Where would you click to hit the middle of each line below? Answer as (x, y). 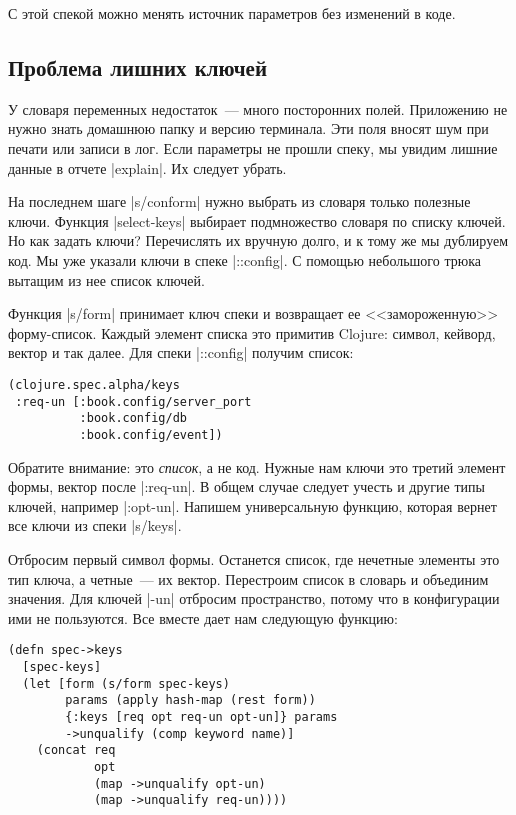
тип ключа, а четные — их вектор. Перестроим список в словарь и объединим (248, 578)
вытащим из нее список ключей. (106, 279)
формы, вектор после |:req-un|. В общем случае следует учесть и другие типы (246, 486)
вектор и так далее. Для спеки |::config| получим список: (181, 352)
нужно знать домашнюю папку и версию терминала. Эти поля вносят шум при (248, 128)
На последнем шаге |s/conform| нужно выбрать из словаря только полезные (239, 201)
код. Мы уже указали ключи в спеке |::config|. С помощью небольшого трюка (244, 259)
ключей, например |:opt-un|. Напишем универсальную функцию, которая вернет (252, 505)
